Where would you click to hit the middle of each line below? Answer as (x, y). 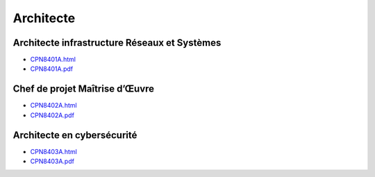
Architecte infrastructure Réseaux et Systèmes (117, 43)
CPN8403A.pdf (52, 161)
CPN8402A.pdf (52, 115)
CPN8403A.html (54, 151)
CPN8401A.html (53, 60)
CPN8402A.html (53, 106)
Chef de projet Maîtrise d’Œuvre (84, 89)
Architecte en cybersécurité (75, 135)
